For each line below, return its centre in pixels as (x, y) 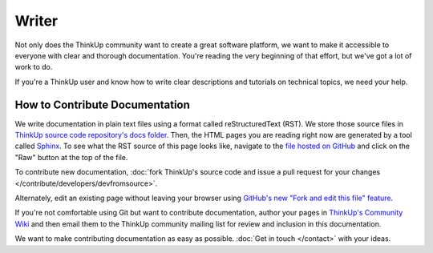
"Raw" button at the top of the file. (71, 157)
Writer (36, 21)
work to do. (34, 67)
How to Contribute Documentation (102, 104)
